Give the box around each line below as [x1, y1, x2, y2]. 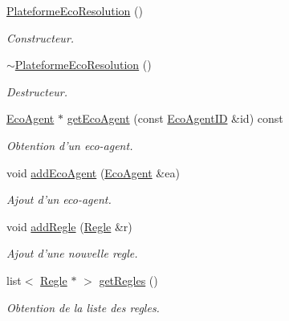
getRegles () [99, 271, 158, 288]
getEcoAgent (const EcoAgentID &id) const [67, 110, 283, 127]
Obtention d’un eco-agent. [6, 136, 133, 153]
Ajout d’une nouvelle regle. [6, 245, 138, 262]
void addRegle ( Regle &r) [6, 217, 132, 234]
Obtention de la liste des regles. [6, 299, 160, 315]
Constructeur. [6, 29, 75, 46]
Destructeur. [6, 83, 68, 100]
